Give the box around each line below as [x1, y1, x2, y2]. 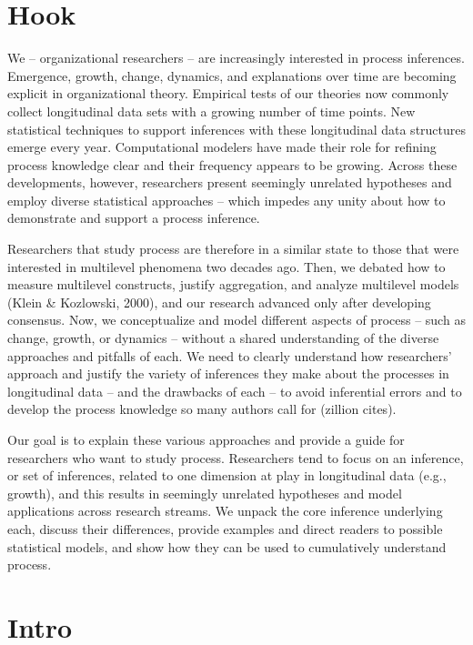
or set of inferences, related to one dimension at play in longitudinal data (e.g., [7, 466, 447, 485]
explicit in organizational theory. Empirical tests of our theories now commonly [7, 84, 449, 103]
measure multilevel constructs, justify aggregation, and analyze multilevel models [7, 275, 459, 294]
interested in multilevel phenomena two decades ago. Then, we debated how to [7, 257, 446, 276]
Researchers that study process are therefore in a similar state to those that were [7, 239, 459, 258]
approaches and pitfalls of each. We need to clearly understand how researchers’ [7, 346, 452, 365]
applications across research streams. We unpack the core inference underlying [7, 501, 443, 520]
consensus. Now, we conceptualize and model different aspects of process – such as [7, 310, 466, 329]
